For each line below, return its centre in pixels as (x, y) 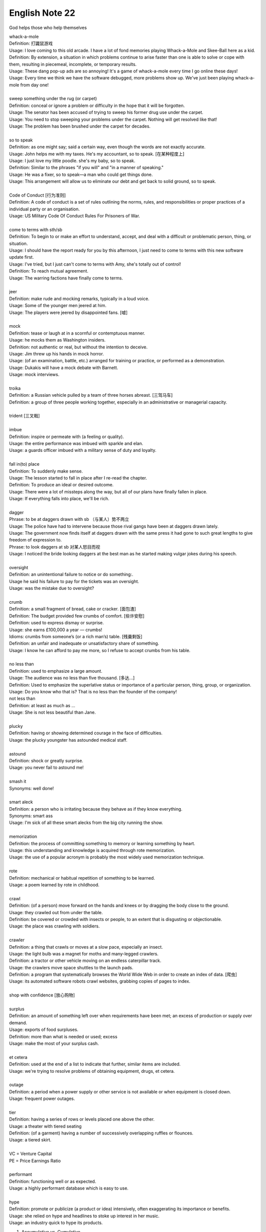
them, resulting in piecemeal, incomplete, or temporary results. (73, 64)
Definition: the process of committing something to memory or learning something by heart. (102, 843)
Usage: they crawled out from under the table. (56, 912)
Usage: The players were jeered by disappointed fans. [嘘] (68, 312)
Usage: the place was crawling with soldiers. (54, 926)
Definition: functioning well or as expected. (52, 1181)
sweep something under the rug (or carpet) (53, 99)
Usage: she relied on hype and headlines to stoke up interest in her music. (84, 1216)
